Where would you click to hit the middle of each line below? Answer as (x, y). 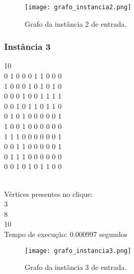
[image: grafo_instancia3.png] (78, 251)
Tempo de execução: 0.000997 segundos (66, 234)
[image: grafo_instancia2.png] (78, 7)
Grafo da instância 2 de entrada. (76, 23)
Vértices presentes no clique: (49, 194)
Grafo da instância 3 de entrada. (76, 267)
